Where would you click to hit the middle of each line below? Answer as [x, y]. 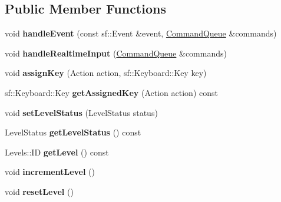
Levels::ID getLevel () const [57, 152]
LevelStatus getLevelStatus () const [73, 132]
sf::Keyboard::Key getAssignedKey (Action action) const [111, 92]
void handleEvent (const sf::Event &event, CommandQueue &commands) [141, 33]
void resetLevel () [39, 191]
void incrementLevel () [50, 172]
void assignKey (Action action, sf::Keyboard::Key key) [106, 73]
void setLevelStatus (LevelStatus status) [81, 112]
